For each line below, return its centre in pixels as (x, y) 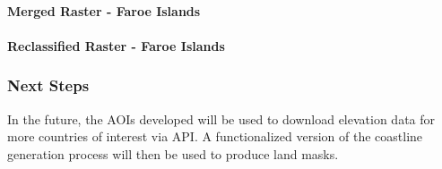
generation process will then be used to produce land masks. (173, 153)
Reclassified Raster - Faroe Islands (116, 45)
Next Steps (48, 85)
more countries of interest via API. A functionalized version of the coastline (215, 136)
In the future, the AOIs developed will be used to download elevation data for (221, 118)
